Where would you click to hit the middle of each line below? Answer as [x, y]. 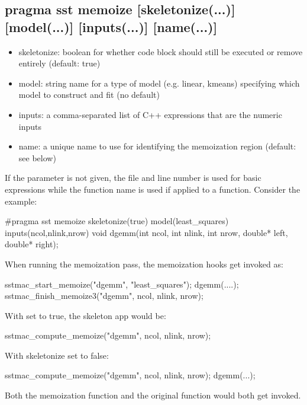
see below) [37, 157]
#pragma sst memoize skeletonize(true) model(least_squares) [117, 221]
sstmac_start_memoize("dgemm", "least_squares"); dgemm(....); [122, 284]
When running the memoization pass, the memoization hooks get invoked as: [144, 264]
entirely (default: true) [59, 63]
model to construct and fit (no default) [89, 95]
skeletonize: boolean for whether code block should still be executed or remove [161, 51]
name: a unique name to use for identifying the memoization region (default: [157, 146]
